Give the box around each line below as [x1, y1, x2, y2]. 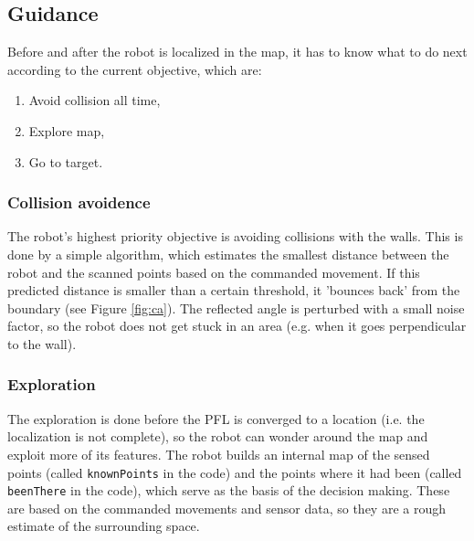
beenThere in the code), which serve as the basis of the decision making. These [7, 481, 450, 500]
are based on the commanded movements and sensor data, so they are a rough [7, 498, 446, 517]
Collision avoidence [7, 191, 151, 214]
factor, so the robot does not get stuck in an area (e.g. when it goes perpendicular [7, 316, 467, 335]
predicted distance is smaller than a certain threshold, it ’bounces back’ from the [7, 281, 460, 300]
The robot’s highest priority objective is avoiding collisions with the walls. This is [7, 227, 463, 246]
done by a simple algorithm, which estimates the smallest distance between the [7, 244, 449, 263]
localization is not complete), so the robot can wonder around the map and [7, 427, 428, 446]
